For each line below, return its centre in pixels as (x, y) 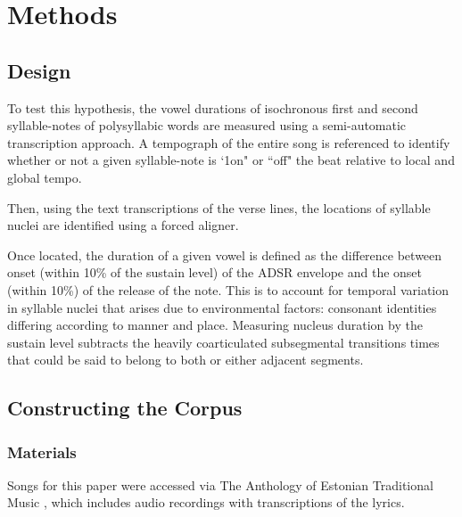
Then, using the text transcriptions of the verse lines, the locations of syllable (219, 207)
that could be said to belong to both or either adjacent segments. (186, 360)
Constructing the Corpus (125, 408)
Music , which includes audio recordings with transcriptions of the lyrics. (206, 502)
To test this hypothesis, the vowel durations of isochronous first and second (213, 107)
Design (39, 70)
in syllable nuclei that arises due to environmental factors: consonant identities (222, 307)
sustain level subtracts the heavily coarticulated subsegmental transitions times (223, 342)
